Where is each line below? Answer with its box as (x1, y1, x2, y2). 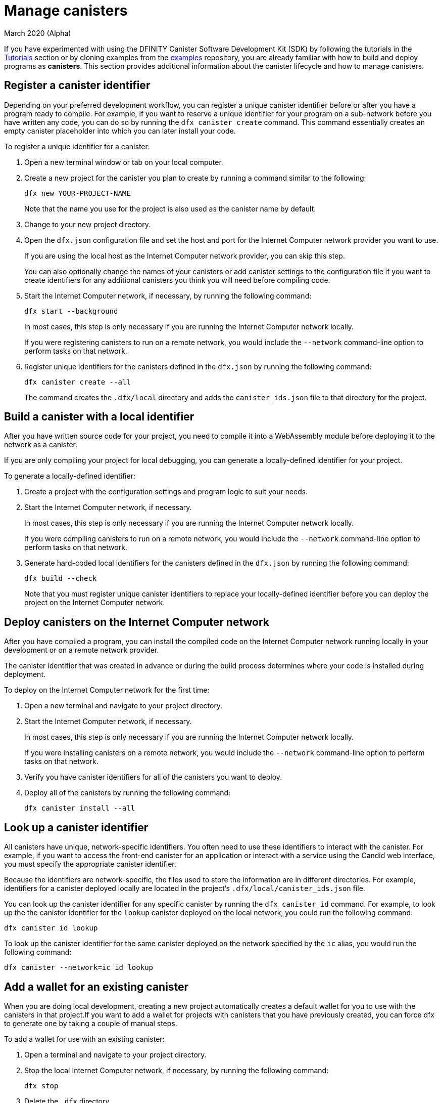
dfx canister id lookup (4, 924, 98, 932)
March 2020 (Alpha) (4, 28, 71, 37)
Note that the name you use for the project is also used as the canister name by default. (24, 204, 316, 213)
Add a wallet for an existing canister (4, 980, 189, 993)
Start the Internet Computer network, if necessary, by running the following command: (24, 291, 312, 300)
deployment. (4, 670, 45, 679)
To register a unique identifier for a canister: (4, 142, 150, 151)
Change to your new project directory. (24, 220, 151, 229)
